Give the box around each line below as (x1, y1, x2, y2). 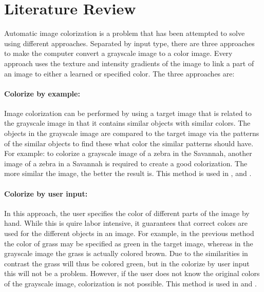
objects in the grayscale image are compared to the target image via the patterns (4, 128, 259, 139)
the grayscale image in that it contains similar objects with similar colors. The (4, 118, 251, 128)
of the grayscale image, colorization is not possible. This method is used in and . (4, 278, 257, 288)
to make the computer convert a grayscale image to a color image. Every (4, 48, 233, 59)
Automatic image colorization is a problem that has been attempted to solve (4, 28, 245, 38)
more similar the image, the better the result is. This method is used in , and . (4, 168, 252, 179)
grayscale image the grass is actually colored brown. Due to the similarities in (4, 248, 248, 259)
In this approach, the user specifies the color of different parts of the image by (4, 207, 250, 218)
